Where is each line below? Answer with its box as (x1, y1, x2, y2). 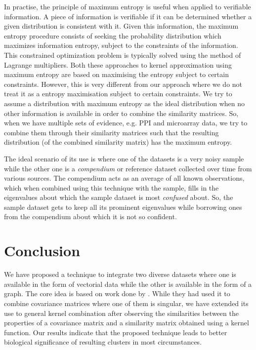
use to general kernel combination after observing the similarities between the (4, 308, 239, 318)
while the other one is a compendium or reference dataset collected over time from (4, 163, 252, 173)
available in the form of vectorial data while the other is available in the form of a (4, 278, 252, 289)
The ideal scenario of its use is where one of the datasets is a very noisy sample (4, 153, 244, 163)
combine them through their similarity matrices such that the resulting (4, 127, 219, 137)
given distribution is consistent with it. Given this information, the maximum (4, 21, 239, 31)
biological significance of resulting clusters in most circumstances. (4, 337, 202, 347)
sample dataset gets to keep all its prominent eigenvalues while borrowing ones (4, 201, 242, 212)
